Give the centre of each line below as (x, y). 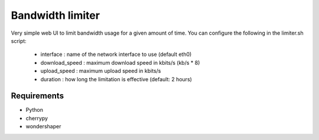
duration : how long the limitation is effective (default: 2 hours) (116, 79)
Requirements (38, 96)
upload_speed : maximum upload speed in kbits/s (101, 71)
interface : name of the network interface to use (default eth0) (116, 54)
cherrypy (37, 118)
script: (19, 41)
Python (35, 110)
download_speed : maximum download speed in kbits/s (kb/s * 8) (120, 62)
